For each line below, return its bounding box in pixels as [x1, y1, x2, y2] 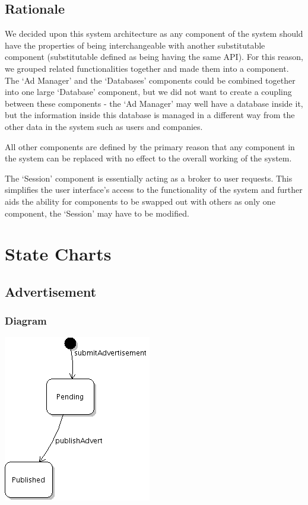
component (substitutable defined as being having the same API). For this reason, [5, 50, 304, 63]
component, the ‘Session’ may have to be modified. [5, 207, 189, 219]
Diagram [5, 313, 47, 328]
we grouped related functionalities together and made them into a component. [5, 62, 289, 74]
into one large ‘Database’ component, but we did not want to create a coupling [5, 85, 292, 98]
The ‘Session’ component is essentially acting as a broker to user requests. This [5, 171, 293, 184]
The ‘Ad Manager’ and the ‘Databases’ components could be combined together [5, 74, 296, 86]
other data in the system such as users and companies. [5, 120, 203, 132]
